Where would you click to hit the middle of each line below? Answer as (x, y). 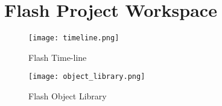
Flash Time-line (58, 57)
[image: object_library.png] (87, 77)
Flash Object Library (68, 96)
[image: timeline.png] (74, 38)
